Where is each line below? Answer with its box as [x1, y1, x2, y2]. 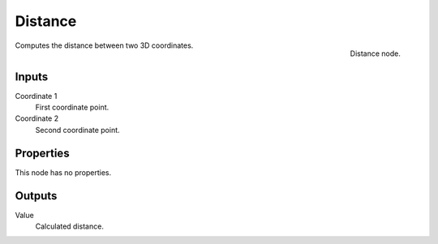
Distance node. [350, 49, 401, 58]
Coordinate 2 [15, 113, 59, 123]
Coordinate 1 [15, 91, 58, 101]
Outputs [15, 189, 58, 203]
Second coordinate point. [35, 125, 121, 135]
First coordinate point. [35, 102, 109, 113]
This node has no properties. [15, 167, 112, 178]
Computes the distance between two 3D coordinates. [15, 41, 194, 50]
